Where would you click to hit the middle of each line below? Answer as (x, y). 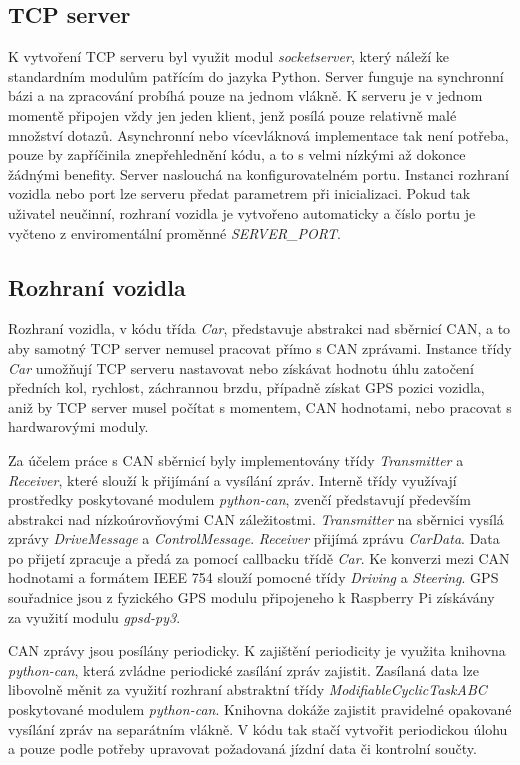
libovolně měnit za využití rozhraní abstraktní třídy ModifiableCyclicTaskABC (247, 689)
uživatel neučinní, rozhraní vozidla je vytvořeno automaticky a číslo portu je (242, 212)
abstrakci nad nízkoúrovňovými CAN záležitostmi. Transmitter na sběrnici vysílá (256, 518)
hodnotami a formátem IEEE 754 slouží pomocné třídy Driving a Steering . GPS (253, 577)
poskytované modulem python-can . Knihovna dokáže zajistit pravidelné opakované (260, 709)
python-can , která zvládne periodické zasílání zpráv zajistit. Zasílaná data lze (243, 669)
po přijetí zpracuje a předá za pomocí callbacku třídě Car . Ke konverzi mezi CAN (259, 557)
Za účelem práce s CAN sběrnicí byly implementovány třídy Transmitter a (236, 459)
